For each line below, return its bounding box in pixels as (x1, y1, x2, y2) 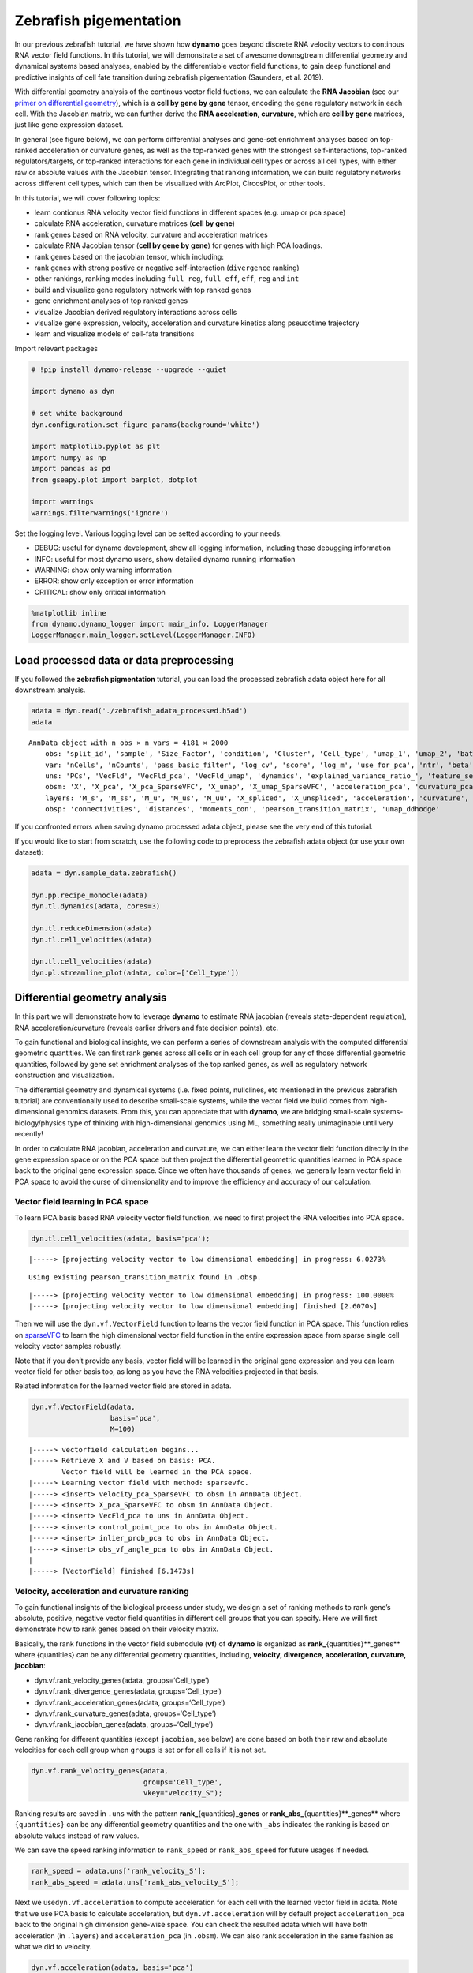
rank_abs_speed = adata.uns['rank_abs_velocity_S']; (31, 1878, 240, 1886)
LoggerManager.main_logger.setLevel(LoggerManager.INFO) (31, 631, 256, 639)
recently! (14, 1129, 43, 1139)
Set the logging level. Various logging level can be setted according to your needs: (14, 529, 283, 538)
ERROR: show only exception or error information (34, 576, 194, 586)
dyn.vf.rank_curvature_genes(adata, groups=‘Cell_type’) (34, 1709, 217, 1718)
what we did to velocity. (14, 1942, 92, 1952)
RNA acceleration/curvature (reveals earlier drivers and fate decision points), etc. (14, 1023, 279, 1032)
